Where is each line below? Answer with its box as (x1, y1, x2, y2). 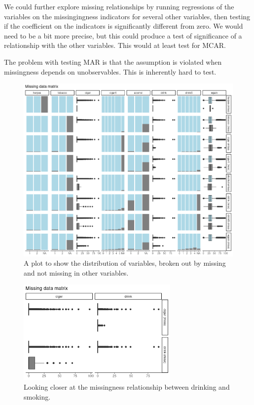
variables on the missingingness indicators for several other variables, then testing (4, 11, 251, 21)
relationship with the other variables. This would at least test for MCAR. (4, 40, 226, 50)
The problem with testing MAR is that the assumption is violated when (4, 56, 222, 67)
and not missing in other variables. (24, 267, 129, 278)
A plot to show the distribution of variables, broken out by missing (24, 258, 226, 268)
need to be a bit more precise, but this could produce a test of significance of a (4, 30, 242, 40)
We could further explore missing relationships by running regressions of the (4, 1, 234, 11)
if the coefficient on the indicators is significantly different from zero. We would (4, 21, 243, 31)
